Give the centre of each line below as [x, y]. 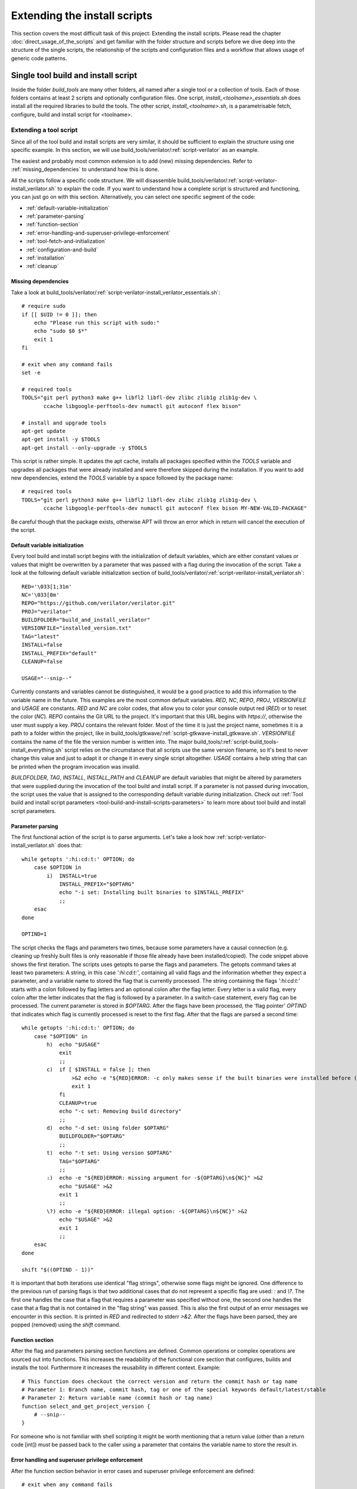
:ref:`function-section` [53, 225]
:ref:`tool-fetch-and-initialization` [66, 241]
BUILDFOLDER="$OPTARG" [92, 1136]
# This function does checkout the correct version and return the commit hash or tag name [159, 1381]
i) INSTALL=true [72, 876]
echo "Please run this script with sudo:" [97, 323]
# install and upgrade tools [64, 423]
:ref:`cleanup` [43, 266]
